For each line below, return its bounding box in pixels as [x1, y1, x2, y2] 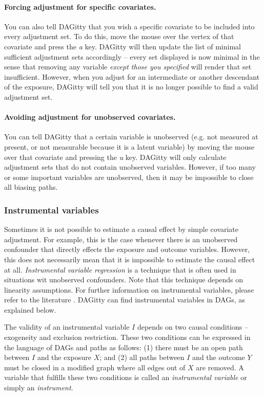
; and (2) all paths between [99, 352, 185, 363]
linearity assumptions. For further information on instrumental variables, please [4, 284, 254, 295]
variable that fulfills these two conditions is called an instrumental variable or [4, 372, 247, 383]
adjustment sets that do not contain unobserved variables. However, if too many [4, 161, 256, 172]
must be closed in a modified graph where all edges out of [4, 362, 186, 372]
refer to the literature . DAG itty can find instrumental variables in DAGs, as [4, 294, 245, 305]
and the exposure [37, 352, 92, 363]
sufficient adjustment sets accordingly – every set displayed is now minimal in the [4, 51, 260, 62]
